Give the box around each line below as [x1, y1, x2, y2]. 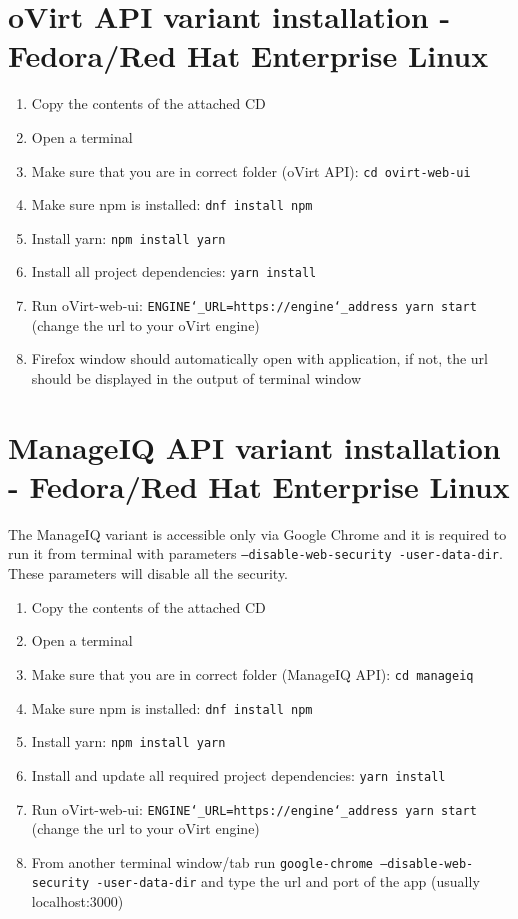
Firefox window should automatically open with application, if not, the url [31, 348, 488, 369]
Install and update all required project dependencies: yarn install [31, 764, 446, 785]
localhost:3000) [31, 891, 124, 912]
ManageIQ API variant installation [8, 426, 501, 467]
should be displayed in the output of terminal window [31, 367, 362, 388]
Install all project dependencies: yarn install [31, 261, 317, 282]
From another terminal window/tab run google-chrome [31, 851, 373, 872]
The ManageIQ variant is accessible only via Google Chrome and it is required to [8, 523, 507, 544]
